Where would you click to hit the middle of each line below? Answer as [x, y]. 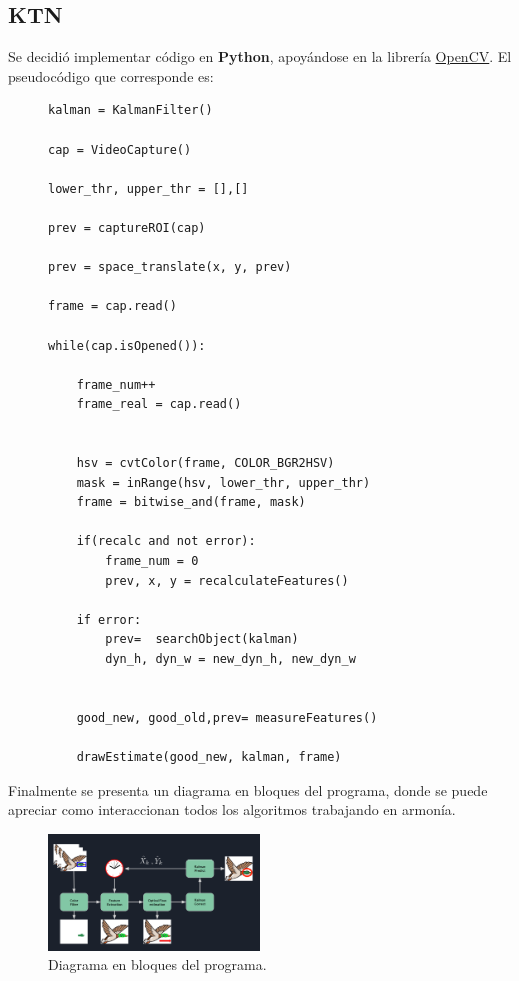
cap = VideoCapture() [120, 149]
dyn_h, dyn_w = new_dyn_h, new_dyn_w [230, 659]
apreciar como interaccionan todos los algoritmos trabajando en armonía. [232, 809]
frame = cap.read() [112, 306]
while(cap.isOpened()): [127, 345]
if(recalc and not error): [166, 541]
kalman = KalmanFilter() [130, 110]
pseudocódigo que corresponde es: [111, 75]
